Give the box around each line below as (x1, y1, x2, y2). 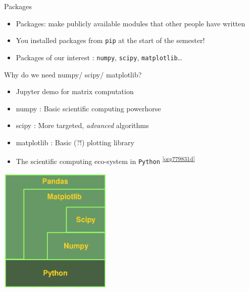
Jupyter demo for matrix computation (16, 86, 134, 97)
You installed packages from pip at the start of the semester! (16, 35, 205, 46)
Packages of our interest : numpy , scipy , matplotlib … (16, 52, 182, 62)
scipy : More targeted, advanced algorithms (16, 120, 149, 131)
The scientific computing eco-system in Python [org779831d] (16, 154, 195, 166)
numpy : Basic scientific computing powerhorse (16, 103, 161, 113)
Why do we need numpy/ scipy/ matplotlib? (4, 69, 142, 79)
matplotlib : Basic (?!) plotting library (16, 137, 134, 147)
